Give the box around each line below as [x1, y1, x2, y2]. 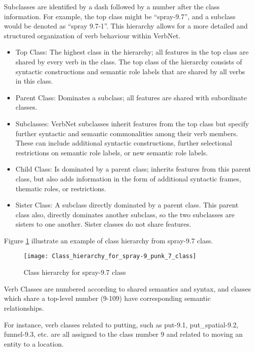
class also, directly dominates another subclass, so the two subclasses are [15, 209, 235, 219]
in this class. [15, 76, 53, 86]
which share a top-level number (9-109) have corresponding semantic [4, 293, 211, 303]
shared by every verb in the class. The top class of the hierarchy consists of [15, 56, 242, 66]
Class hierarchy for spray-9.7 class [24, 267, 126, 277]
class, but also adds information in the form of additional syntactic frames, [15, 173, 241, 183]
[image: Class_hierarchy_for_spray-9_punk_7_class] [24, 253, 196, 260]
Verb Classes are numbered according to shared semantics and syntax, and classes [4, 283, 251, 293]
